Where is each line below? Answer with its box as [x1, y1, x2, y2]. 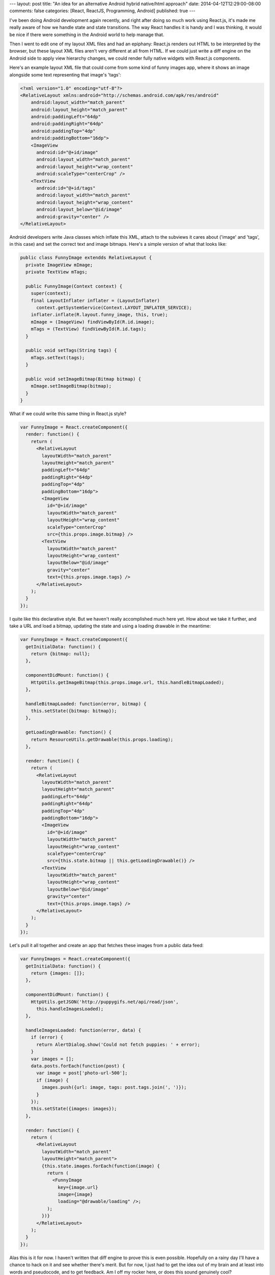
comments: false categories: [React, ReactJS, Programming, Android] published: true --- [9, 8, 196, 14]
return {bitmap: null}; [31, 651, 90, 656]
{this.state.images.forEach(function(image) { [41, 1163, 160, 1169]
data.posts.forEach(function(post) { [31, 1063, 125, 1069]
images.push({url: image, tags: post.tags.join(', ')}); [41, 1084, 187, 1090]
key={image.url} [58, 1184, 99, 1190]
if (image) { [36, 1077, 69, 1083]
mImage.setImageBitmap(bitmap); [31, 383, 112, 389]
